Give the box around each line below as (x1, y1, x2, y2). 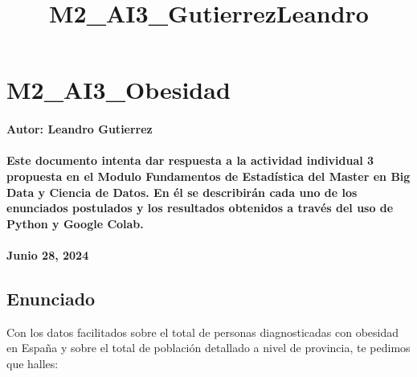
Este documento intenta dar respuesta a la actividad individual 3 (6, 152, 374, 169)
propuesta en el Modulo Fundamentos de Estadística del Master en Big (6, 167, 411, 184)
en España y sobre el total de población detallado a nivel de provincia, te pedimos (6, 339, 411, 356)
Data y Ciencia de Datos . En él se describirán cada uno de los (6, 183, 358, 200)
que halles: (6, 354, 59, 371)
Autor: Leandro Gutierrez (6, 121, 153, 137)
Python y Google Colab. (6, 215, 144, 232)
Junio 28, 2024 (6, 246, 89, 263)
